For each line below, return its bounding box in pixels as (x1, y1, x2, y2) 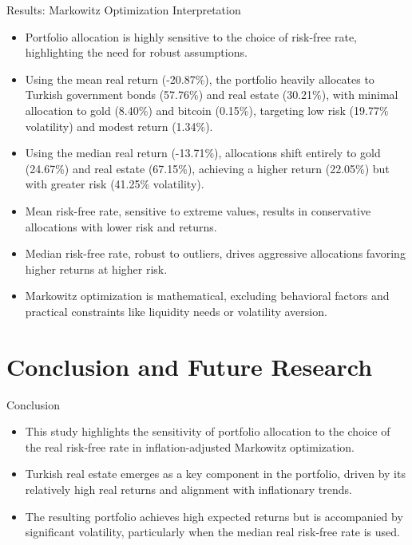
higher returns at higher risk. (25, 260, 168, 277)
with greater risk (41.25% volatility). (25, 176, 204, 192)
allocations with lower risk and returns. (25, 218, 217, 235)
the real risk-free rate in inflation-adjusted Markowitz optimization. (25, 438, 355, 455)
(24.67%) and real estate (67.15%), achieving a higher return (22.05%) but (25, 160, 390, 176)
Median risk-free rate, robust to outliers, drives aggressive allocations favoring (25, 245, 406, 262)
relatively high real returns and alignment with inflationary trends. (25, 481, 352, 497)
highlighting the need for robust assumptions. (25, 44, 248, 61)
